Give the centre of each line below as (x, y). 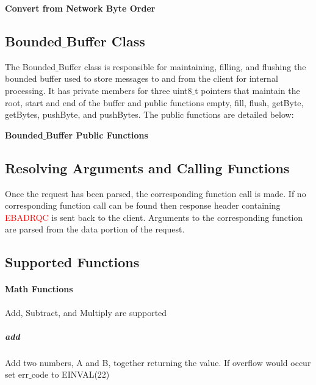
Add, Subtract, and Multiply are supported (86, 312)
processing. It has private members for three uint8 (99, 90)
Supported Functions (72, 262)
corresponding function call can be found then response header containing (143, 205)
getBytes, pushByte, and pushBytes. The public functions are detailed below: (149, 114)
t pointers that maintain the (247, 90)
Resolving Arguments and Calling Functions (147, 167)
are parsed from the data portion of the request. (95, 229)
